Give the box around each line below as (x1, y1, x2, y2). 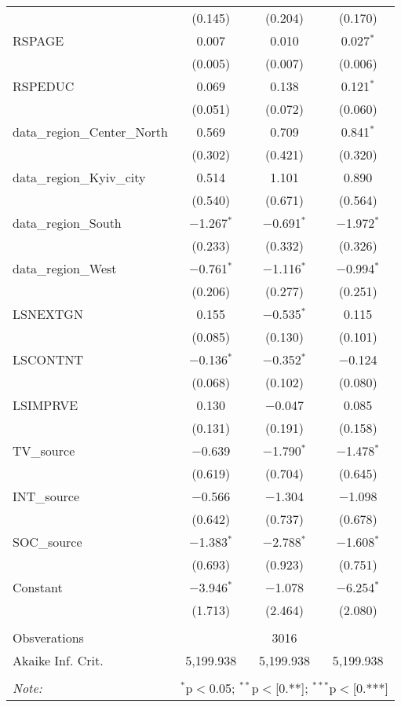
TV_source (13, 441, 75, 460)
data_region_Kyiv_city (13, 168, 146, 186)
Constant (13, 578, 63, 596)
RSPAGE (13, 31, 64, 49)
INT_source (13, 487, 80, 505)
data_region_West (13, 259, 117, 277)
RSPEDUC (13, 77, 75, 95)
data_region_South (13, 214, 122, 232)
